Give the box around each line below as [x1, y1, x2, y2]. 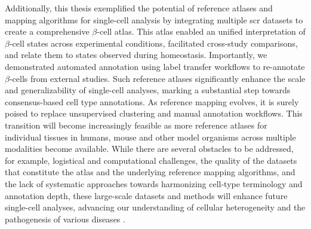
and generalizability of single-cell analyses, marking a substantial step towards [5, 84, 291, 96]
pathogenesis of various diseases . [5, 212, 125, 225]
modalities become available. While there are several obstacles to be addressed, [5, 142, 294, 155]
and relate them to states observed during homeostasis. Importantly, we [5, 48, 267, 61]
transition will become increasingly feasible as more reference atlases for [5, 118, 267, 131]
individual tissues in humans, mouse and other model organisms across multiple [5, 130, 296, 143]
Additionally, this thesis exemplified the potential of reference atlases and [5, 2, 273, 14]
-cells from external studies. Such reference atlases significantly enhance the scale [9, 72, 306, 84]
